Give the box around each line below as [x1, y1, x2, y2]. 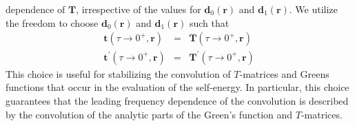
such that [189, 15, 230, 30]
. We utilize [289, 2, 338, 16]
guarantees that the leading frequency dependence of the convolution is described [6, 93, 349, 107]
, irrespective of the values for [76, 2, 201, 16]
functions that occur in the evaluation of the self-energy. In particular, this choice [6, 80, 349, 94]
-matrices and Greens [239, 66, 329, 81]
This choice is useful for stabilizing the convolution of [6, 66, 231, 81]
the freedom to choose [6, 15, 99, 30]
